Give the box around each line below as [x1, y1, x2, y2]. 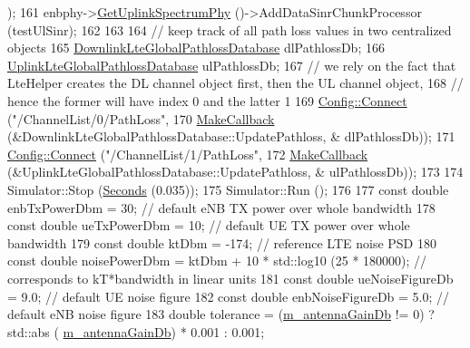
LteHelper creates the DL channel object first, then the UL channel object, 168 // [7, 73, 464, 92]
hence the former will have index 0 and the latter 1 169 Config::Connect [7, 91, 407, 110]
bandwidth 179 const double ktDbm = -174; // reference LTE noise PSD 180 [7, 233, 436, 252]
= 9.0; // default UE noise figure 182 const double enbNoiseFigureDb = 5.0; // [7, 286, 450, 305]
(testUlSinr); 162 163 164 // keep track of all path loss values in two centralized [7, 20, 452, 39]
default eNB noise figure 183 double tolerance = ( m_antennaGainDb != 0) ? [7, 304, 435, 324]
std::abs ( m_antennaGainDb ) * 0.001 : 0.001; [7, 322, 265, 341]
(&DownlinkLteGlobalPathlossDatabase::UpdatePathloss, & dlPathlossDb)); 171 [7, 127, 455, 146]
